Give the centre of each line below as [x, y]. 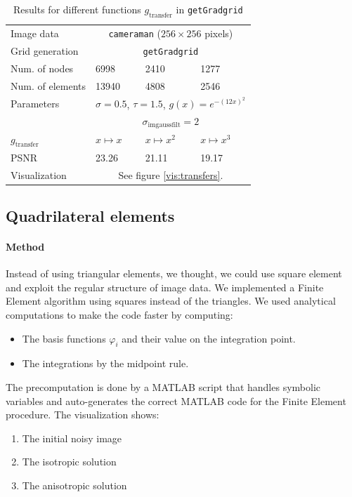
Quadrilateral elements [90, 216]
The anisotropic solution [74, 485]
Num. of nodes [42, 68]
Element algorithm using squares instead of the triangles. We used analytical [171, 301]
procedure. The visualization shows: [83, 415]
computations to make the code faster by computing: [119, 315]
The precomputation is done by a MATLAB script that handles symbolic [163, 387]
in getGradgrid [209, 9]
